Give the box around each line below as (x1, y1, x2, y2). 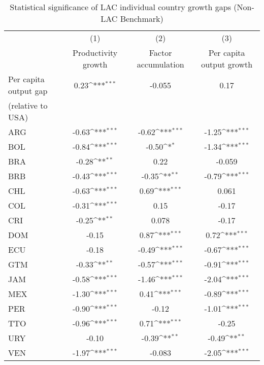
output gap (8, 85, 48, 96)
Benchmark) (120, 13, 163, 24)
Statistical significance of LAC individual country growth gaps (10, 1, 231, 13)
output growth (201, 58, 253, 70)
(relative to (8, 99, 48, 111)
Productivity (73, 47, 118, 58)
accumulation (137, 58, 184, 70)
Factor (149, 47, 172, 58)
